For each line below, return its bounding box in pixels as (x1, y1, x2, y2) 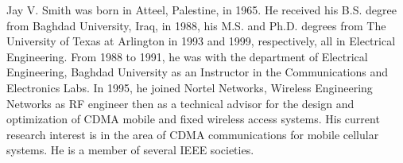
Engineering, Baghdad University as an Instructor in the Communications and (6, 64, 389, 80)
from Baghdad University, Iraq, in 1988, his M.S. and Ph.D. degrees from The (6, 17, 386, 33)
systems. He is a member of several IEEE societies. (6, 142, 254, 158)
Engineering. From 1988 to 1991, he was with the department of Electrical (6, 48, 368, 64)
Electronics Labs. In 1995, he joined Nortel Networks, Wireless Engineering (6, 79, 373, 95)
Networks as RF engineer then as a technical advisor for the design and (6, 95, 355, 111)
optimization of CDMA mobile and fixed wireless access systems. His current (6, 111, 380, 127)
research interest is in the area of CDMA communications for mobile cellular (6, 126, 379, 142)
